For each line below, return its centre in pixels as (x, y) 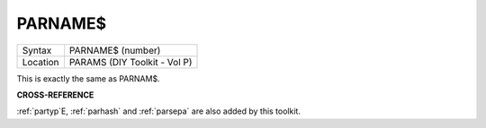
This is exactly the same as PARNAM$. (89, 78)
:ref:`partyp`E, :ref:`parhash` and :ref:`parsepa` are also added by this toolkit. (159, 111)
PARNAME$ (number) (115, 50)
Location (40, 62)
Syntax (37, 50)
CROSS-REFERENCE (55, 95)
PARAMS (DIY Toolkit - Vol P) (130, 62)
